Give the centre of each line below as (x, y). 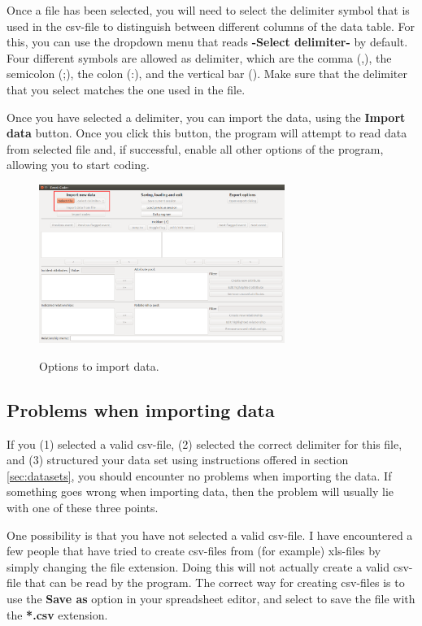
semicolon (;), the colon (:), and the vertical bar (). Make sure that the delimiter (207, 74)
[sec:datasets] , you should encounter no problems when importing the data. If (199, 475)
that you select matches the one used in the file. (126, 89)
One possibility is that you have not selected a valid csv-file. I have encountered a (210, 535)
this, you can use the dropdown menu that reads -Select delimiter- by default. (207, 42)
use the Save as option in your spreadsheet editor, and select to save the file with (211, 599)
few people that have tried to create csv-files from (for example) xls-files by (194, 551)
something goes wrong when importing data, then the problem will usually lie (200, 491)
